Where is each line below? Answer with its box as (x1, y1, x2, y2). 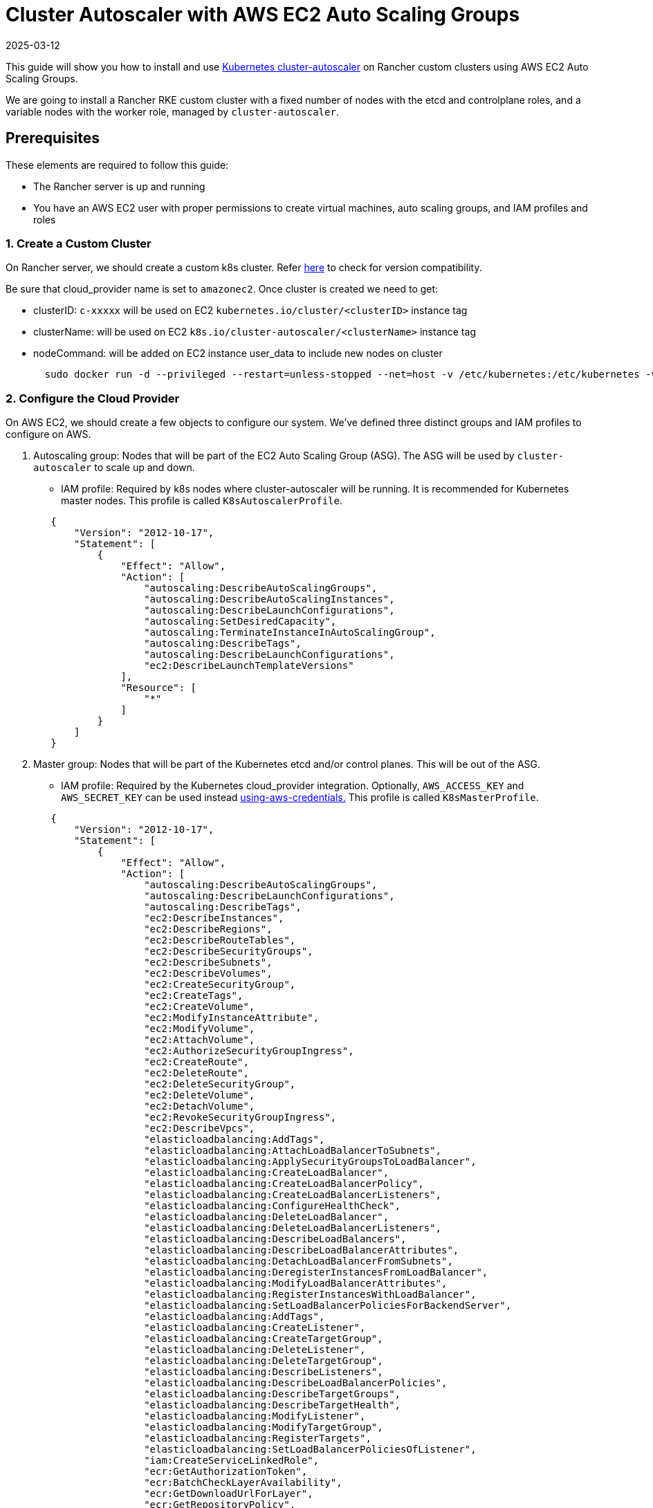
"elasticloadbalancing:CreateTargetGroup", (144, 1333, 383, 1345)
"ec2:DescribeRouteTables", (144, 935, 296, 946)
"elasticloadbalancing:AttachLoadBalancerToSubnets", (144, 1145, 442, 1157)
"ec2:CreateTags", (144, 990, 243, 1002)
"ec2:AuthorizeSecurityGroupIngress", (144, 1045, 354, 1057)
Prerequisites (6, 129, 100, 147)
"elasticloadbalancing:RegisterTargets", (144, 1433, 371, 1444)
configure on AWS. (6, 428, 91, 441)
